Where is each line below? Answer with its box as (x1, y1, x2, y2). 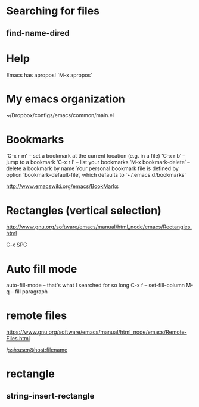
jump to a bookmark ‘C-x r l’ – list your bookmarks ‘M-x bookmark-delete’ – (6, 159, 191, 166)
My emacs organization (6, 92, 125, 105)
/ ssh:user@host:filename (6, 346, 68, 353)
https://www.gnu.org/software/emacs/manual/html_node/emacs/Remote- (6, 328, 187, 336)
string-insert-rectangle (6, 391, 95, 401)
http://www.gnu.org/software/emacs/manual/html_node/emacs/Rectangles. (6, 223, 192, 230)
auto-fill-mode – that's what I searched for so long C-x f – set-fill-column (6, 281, 185, 289)
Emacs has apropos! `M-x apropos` (6, 71, 93, 79)
